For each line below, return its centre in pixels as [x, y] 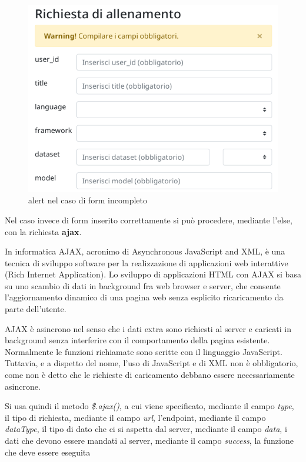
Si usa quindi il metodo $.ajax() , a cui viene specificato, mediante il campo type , [149, 406]
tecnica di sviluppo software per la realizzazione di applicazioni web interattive [147, 262]
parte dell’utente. [36, 309]
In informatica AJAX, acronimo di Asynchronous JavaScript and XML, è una [145, 251]
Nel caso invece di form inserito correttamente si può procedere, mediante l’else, [149, 220]
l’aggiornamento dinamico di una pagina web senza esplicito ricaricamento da [144, 297]
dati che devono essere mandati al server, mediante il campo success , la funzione [149, 441]
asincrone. [23, 386]
